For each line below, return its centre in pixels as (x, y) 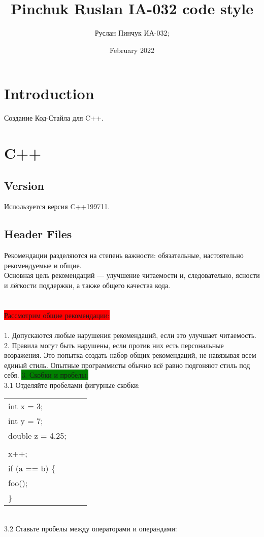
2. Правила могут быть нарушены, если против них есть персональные (114, 345)
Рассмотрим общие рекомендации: (57, 315)
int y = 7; (26, 420)
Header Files (38, 234)
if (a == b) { (32, 468)
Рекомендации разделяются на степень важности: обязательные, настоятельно (124, 255)
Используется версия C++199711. (57, 206)
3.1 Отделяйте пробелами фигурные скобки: (72, 385)
